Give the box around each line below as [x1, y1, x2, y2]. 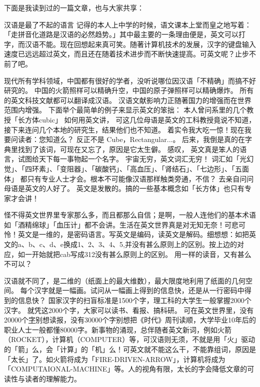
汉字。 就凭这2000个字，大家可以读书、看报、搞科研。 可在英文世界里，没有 [4, 304, 254, 315]
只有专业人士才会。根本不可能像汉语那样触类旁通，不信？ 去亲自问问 [27, 173, 254, 183]
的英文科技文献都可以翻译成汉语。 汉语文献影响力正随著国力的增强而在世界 [4, 94, 251, 105]
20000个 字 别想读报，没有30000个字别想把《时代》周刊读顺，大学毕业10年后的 [4, 314, 256, 325]
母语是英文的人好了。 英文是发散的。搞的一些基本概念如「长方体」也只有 [4, 183, 244, 193]
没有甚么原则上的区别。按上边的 [131, 239, 237, 249]
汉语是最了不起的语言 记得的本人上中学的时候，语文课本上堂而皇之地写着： [4, 19, 251, 29]
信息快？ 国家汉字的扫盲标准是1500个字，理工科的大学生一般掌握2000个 [17, 295, 251, 305]
